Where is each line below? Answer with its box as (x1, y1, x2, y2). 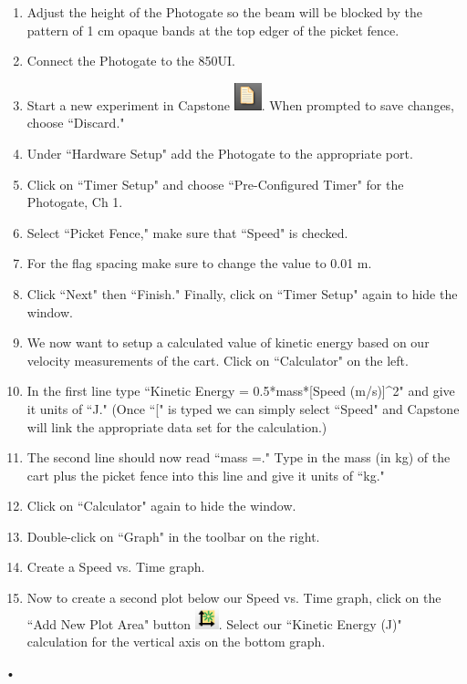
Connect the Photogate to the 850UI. (26, 51, 235, 70)
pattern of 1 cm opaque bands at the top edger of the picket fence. (26, 20, 400, 39)
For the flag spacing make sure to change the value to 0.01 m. (26, 254, 372, 273)
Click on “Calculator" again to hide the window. (26, 496, 296, 515)
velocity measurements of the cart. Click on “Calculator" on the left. (26, 350, 409, 369)
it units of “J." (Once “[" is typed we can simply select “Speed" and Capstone (26, 399, 460, 418)
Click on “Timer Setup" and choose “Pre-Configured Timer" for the (26, 174, 404, 193)
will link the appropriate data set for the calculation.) (26, 417, 327, 436)
